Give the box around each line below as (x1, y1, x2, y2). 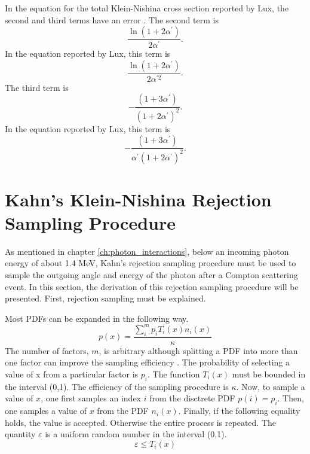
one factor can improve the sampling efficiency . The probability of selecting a (5, 356, 290, 368)
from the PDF (97, 404, 149, 417)
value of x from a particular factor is (5, 367, 139, 380)
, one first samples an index (41, 392, 141, 404)
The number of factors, (5, 344, 89, 357)
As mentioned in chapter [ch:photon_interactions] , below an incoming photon (5, 245, 289, 257)
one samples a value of (5, 404, 87, 417)
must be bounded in (232, 367, 306, 380)
